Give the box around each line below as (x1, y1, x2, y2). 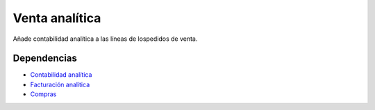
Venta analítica (12, 10, 101, 26)
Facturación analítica (30, 80, 90, 89)
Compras (30, 90, 57, 98)
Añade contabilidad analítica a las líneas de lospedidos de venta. (12, 35, 198, 43)
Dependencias (12, 53, 78, 64)
